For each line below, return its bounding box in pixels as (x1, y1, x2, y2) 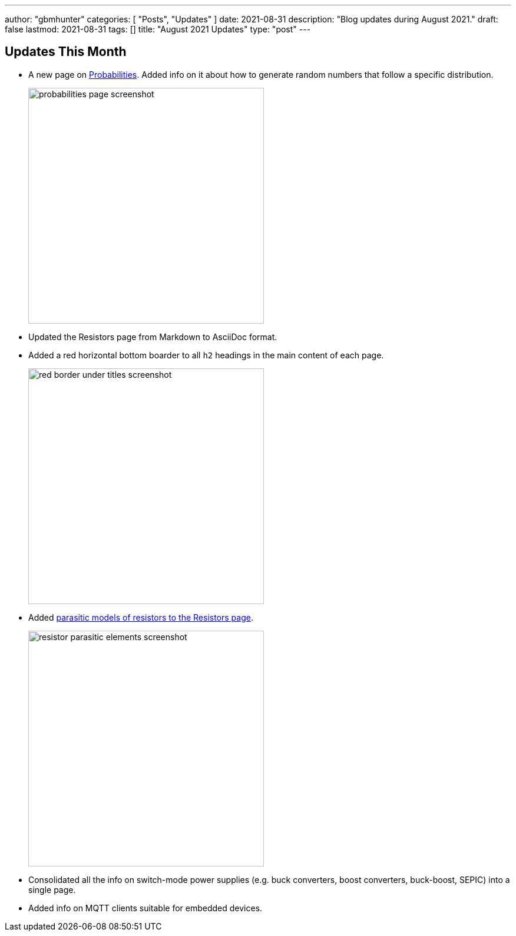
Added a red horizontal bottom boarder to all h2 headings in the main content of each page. (28, 350, 384, 360)
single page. (28, 884, 76, 895)
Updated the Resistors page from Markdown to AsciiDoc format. (28, 331, 277, 342)
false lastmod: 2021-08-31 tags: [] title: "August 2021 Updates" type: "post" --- (5, 24, 311, 34)
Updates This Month (5, 44, 127, 60)
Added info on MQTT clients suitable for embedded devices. (28, 902, 263, 913)
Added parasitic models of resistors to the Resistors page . (28, 612, 253, 622)
